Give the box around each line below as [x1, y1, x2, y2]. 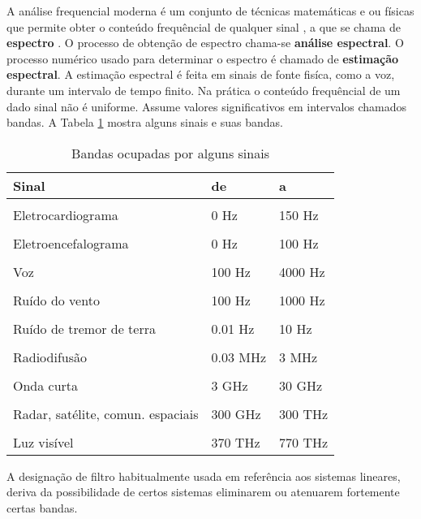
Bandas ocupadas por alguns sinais [71, 143, 269, 162]
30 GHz [279, 375, 323, 395]
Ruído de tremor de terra [13, 318, 156, 338]
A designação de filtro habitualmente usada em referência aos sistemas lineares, [6, 467, 401, 484]
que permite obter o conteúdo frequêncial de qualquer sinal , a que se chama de [6, 18, 402, 35]
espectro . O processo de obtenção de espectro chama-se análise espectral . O [6, 34, 404, 51]
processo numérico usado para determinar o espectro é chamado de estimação [6, 50, 399, 67]
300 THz [279, 404, 329, 423]
